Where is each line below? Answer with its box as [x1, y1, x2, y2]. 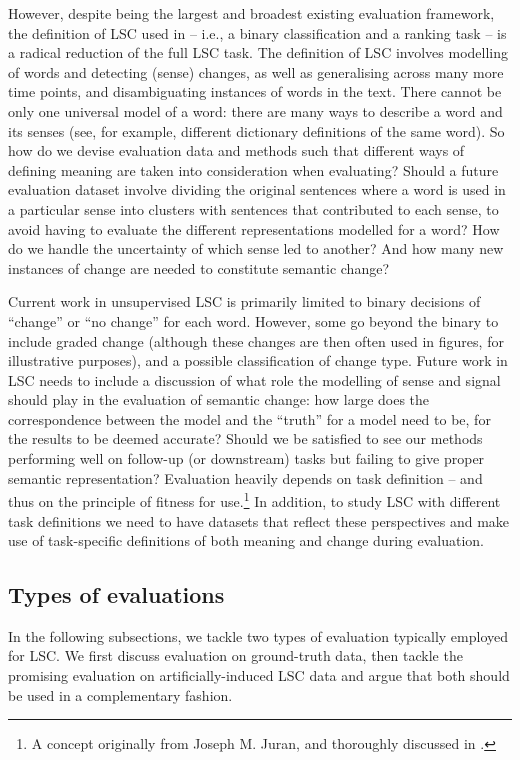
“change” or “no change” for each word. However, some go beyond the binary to [8, 310, 499, 331]
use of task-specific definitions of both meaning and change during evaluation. [8, 530, 484, 551]
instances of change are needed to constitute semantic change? [8, 257, 390, 278]
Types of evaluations [8, 579, 225, 610]
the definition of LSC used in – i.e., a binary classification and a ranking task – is [8, 22, 507, 43]
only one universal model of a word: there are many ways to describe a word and [8, 100, 503, 121]
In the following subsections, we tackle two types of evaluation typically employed [8, 625, 508, 646]
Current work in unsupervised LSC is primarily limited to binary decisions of [8, 291, 481, 312]
